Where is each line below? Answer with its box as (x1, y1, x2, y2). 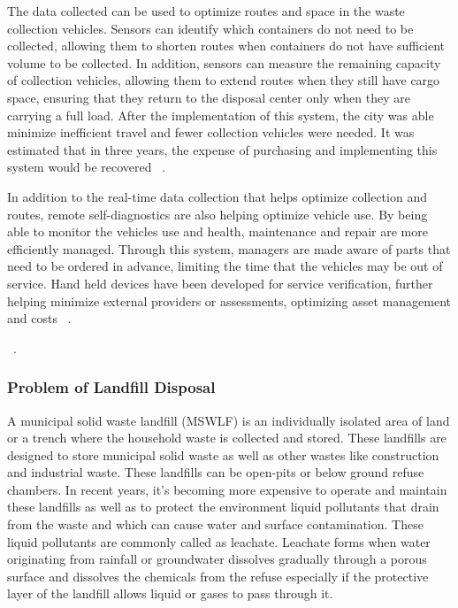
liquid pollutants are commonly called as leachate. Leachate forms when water (7, 532, 431, 550)
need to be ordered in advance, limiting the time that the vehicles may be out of (7, 257, 443, 275)
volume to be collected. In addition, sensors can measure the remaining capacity (7, 53, 441, 72)
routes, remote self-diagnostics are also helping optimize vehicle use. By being (7, 204, 428, 223)
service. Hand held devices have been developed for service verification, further (7, 273, 433, 292)
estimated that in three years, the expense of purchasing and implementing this (7, 140, 438, 158)
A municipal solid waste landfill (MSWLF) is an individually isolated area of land (7, 411, 450, 429)
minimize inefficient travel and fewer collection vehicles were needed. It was (7, 123, 415, 142)
